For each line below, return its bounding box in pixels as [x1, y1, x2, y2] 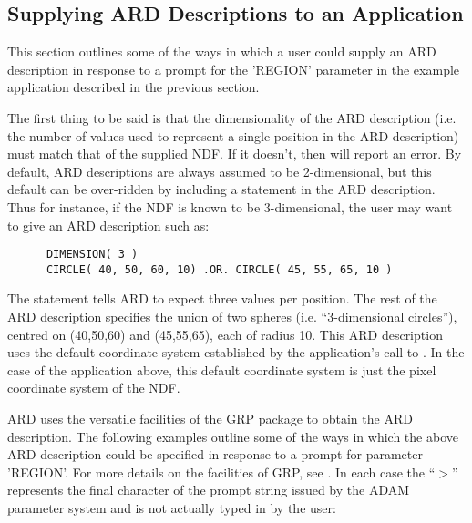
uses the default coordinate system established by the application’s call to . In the [7, 343, 465, 362]
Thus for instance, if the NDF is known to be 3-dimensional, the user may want [7, 197, 453, 216]
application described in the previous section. [7, 77, 260, 97]
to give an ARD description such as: [7, 215, 210, 234]
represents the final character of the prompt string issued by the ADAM [7, 480, 410, 499]
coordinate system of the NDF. [7, 378, 180, 397]
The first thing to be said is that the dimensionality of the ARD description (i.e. [7, 108, 457, 127]
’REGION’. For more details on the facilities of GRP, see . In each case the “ [7, 462, 436, 481]
